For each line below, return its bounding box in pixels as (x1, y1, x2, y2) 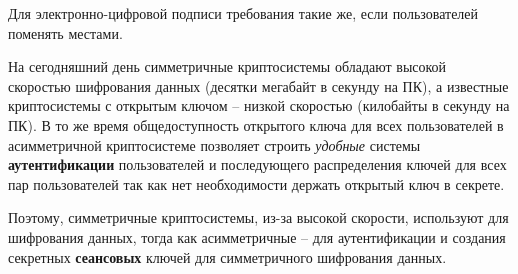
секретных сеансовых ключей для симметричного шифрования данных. (8, 246, 447, 267)
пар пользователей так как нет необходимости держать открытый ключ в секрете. (8, 173, 505, 194)
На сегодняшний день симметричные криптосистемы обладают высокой (8, 56, 447, 77)
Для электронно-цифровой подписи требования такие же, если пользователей (8, 3, 479, 23)
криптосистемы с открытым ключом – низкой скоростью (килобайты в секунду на (8, 95, 510, 116)
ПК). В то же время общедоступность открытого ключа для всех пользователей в (8, 114, 504, 135)
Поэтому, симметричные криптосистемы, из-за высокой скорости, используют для (8, 207, 509, 228)
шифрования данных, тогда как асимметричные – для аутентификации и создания (8, 226, 506, 247)
